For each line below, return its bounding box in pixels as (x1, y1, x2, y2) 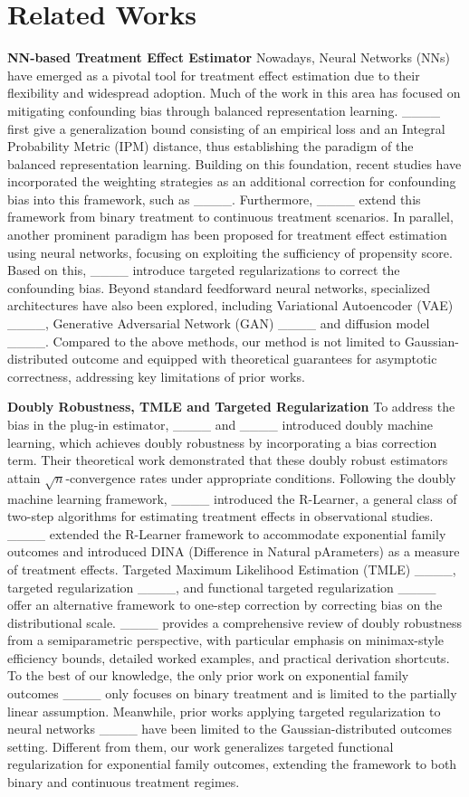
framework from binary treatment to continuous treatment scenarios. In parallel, (7, 207, 454, 226)
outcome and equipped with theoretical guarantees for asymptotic (72, 349, 437, 368)
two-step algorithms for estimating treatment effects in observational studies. (7, 507, 434, 526)
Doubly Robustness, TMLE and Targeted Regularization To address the (7, 397, 455, 416)
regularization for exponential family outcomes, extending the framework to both (7, 754, 457, 773)
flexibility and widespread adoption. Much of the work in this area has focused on (7, 83, 461, 102)
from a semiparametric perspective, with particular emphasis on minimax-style (7, 631, 445, 650)
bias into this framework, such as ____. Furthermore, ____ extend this (7, 189, 421, 208)
